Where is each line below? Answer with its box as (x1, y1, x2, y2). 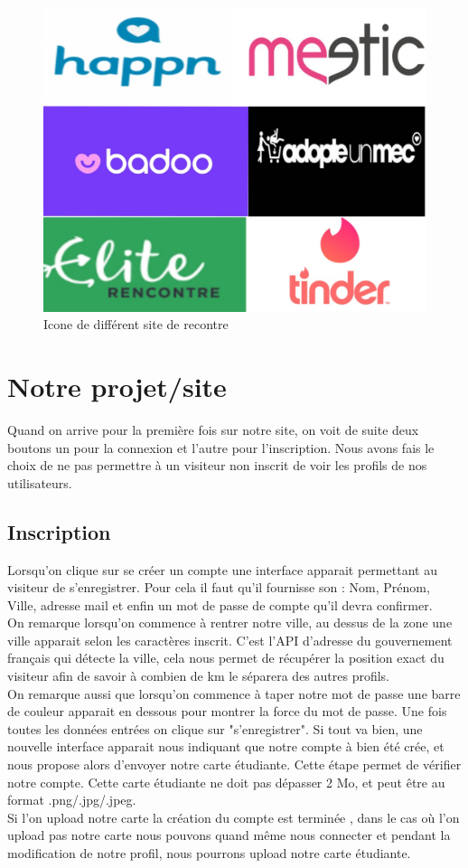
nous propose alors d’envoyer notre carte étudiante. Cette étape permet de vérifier (7, 755, 462, 774)
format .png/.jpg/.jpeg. (7, 790, 136, 809)
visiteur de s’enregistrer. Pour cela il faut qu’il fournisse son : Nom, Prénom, (7, 578, 430, 597)
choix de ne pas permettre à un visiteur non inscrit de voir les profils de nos (7, 456, 427, 475)
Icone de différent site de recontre (43, 315, 229, 334)
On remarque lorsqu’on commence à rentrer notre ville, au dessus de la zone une (7, 613, 453, 632)
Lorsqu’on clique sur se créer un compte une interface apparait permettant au (7, 560, 437, 579)
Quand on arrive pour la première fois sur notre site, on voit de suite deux (7, 420, 419, 439)
